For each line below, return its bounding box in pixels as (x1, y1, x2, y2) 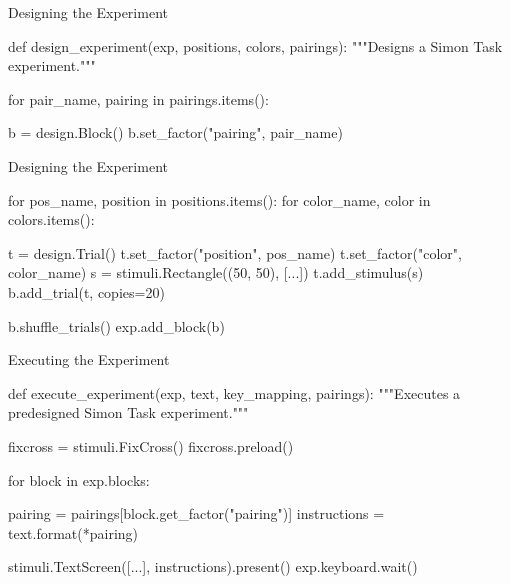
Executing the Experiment (8, 349, 170, 370)
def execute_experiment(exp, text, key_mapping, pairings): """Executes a (8, 382, 461, 403)
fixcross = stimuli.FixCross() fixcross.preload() (8, 435, 294, 456)
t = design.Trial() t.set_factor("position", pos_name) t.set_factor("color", (8, 242, 462, 263)
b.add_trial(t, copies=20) (8, 281, 165, 302)
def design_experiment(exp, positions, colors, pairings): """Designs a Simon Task (8, 35, 503, 56)
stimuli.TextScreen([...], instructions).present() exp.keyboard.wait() (8, 556, 418, 577)
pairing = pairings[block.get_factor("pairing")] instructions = (8, 503, 385, 524)
